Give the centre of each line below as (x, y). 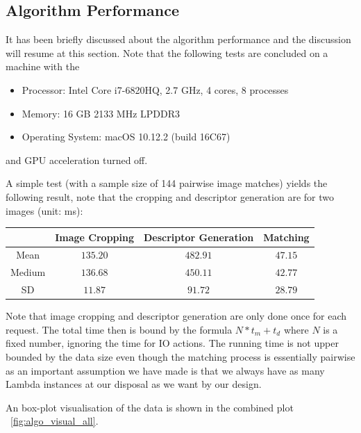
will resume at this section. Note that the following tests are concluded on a (167, 52)
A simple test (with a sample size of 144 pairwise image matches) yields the (167, 183)
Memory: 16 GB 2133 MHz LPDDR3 (101, 113)
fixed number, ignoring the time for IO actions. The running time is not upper (172, 343)
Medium (28, 272)
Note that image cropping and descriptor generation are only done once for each (176, 316)
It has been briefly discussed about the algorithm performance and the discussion (178, 39)
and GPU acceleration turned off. (77, 160)
